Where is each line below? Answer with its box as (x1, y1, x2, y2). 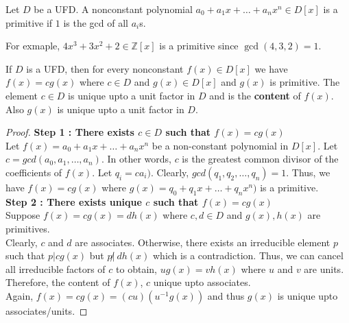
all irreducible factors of (5, 261, 106, 276)
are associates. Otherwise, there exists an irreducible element (75, 235, 330, 249)
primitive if (5, 15, 53, 29)
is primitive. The (269, 75, 340, 89)
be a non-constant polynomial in (152, 138, 289, 152)
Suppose (5, 208, 40, 222)
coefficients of (5, 165, 62, 179)
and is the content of (209, 88, 301, 102)
